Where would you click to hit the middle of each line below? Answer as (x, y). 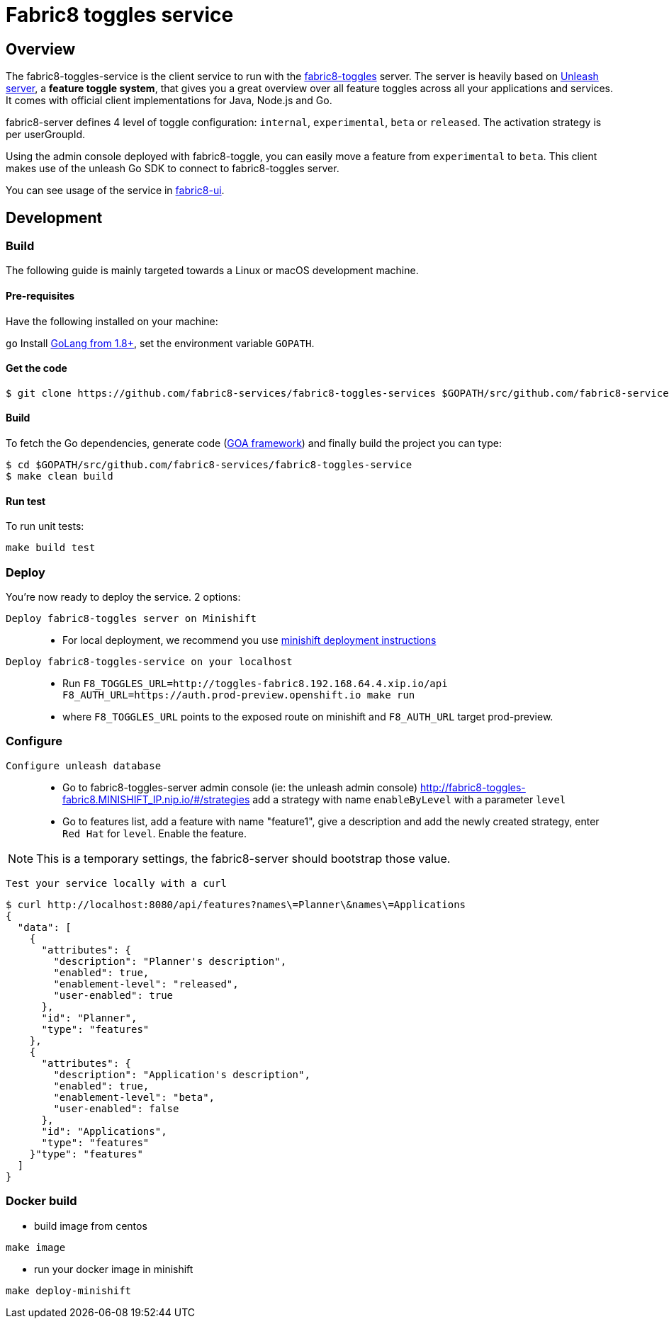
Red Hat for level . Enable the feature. (155, 833)
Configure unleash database (84, 765)
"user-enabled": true (113, 995)
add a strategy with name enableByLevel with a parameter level (409, 799)
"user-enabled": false (116, 1108)
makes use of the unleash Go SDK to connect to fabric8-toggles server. (173, 169)
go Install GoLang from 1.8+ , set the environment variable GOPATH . (160, 343)
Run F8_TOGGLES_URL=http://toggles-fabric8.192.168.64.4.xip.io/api (255, 684)
